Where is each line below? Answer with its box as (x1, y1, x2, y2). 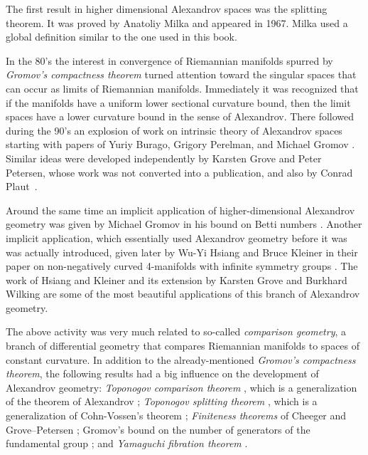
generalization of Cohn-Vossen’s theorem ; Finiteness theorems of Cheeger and (6, 408, 347, 423)
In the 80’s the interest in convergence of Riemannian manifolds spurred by (6, 53, 333, 68)
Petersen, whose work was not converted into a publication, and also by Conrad (6, 164, 353, 179)
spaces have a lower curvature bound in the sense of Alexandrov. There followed (6, 109, 355, 124)
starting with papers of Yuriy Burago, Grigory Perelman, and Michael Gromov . (6, 137, 355, 152)
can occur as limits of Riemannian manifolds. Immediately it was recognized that (6, 80, 359, 95)
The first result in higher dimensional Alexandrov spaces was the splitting (6, 1, 328, 16)
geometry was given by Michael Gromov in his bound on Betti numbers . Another (6, 216, 362, 231)
